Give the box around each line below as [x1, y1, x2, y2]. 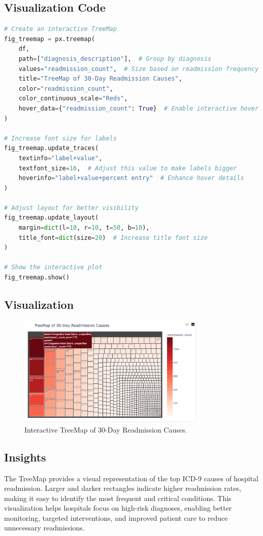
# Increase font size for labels [4, 134, 117, 142]
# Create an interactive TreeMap [4, 25, 117, 33]
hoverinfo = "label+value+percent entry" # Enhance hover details [18, 174, 244, 182]
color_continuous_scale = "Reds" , [18, 95, 128, 102]
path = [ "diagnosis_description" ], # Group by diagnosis [18, 55, 212, 62]
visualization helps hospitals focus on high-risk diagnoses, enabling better [4, 503, 232, 513]
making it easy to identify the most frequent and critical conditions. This [4, 492, 232, 503]
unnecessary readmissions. [4, 522, 85, 533]
